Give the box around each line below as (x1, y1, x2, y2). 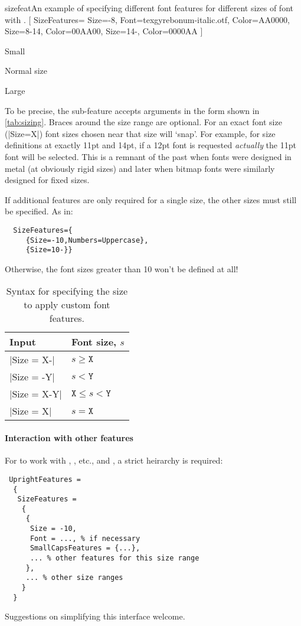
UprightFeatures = (9, 475, 81, 484)
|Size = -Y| (9, 370, 55, 384)
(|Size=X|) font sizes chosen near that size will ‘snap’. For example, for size (5, 127, 276, 139)
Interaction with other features (5, 432, 133, 444)
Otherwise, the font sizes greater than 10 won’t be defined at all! (5, 262, 238, 275)
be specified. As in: (5, 205, 73, 217)
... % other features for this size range (30, 554, 199, 563)
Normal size (5, 64, 48, 77)
